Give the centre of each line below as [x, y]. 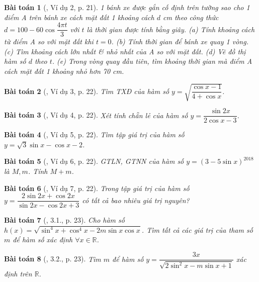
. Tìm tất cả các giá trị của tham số [197, 229]
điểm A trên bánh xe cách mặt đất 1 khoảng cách [79, 17]
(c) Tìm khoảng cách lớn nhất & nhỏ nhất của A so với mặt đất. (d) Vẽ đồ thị [125, 51]
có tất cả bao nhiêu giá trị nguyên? [136, 200]
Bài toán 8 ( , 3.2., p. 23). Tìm [53, 259]
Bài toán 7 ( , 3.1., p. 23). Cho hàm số [64, 220]
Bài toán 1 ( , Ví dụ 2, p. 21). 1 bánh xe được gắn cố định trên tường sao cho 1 [127, 7]
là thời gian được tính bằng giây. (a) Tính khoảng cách [171, 29]
